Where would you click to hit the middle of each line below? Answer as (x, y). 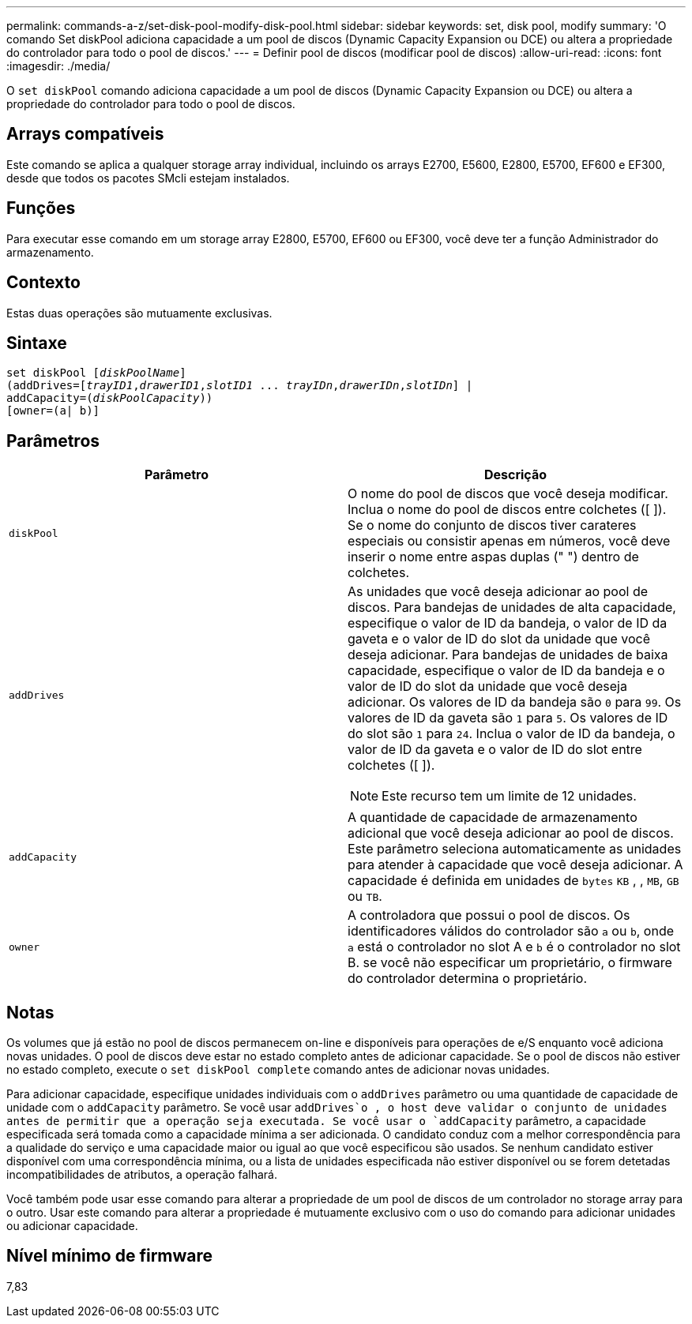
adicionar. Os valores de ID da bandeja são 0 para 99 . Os (515, 702)
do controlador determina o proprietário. (468, 979)
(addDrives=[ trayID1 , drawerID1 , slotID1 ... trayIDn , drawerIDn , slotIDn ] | (240, 386)
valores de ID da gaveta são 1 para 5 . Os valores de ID (508, 718)
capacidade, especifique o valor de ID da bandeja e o (506, 671)
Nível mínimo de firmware (110, 1256)
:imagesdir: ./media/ (58, 66)
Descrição (515, 475)
